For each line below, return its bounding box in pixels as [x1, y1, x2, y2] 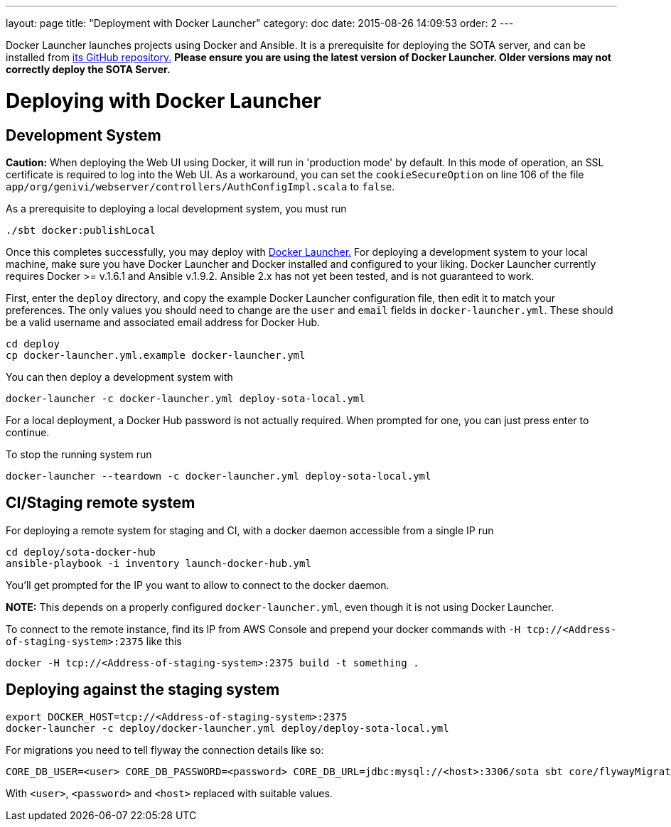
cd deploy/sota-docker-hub [6, 546, 156, 558]
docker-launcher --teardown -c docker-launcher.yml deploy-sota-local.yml [6, 470, 431, 482]
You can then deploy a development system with [6, 370, 233, 383]
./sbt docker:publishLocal [6, 224, 156, 236]
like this [146, 634, 182, 647]
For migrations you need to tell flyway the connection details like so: [6, 743, 324, 756]
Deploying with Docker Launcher [6, 88, 321, 113]
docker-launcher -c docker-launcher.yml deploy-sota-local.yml [6, 392, 365, 404]
